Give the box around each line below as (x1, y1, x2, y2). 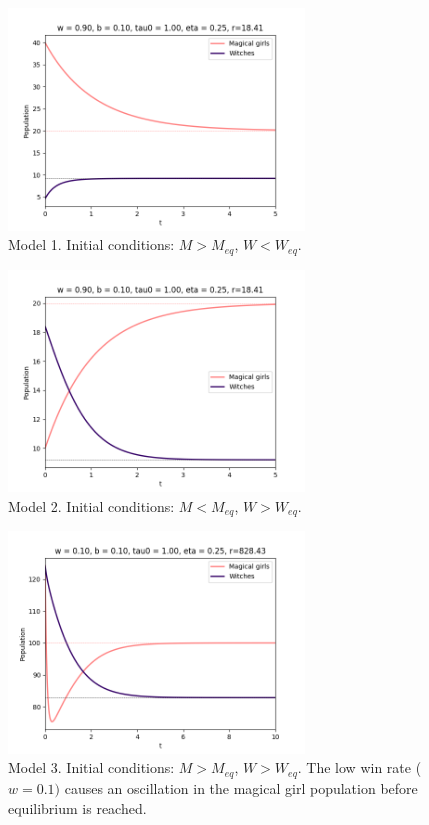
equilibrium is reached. (8, 797, 147, 818)
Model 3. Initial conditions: (8, 757, 175, 778)
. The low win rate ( (297, 757, 422, 778)
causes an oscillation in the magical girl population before (64, 777, 418, 798)
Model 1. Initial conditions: (8, 234, 175, 255)
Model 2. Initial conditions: (8, 495, 175, 516)
